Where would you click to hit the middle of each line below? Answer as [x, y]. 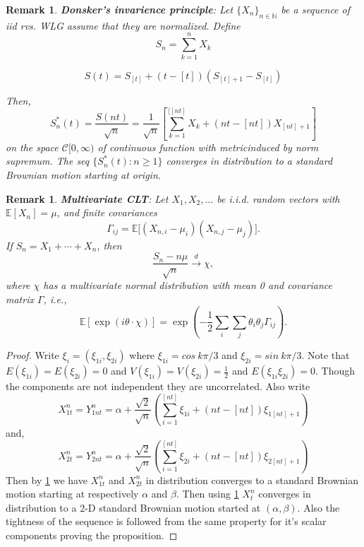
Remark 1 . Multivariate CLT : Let [87, 198]
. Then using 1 [207, 494]
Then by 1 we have [47, 480]
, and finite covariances [107, 212]
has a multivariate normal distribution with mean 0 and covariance [188, 285]
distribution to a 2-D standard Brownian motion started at [133, 507]
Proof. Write [32, 355]
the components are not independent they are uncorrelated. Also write [158, 386]
